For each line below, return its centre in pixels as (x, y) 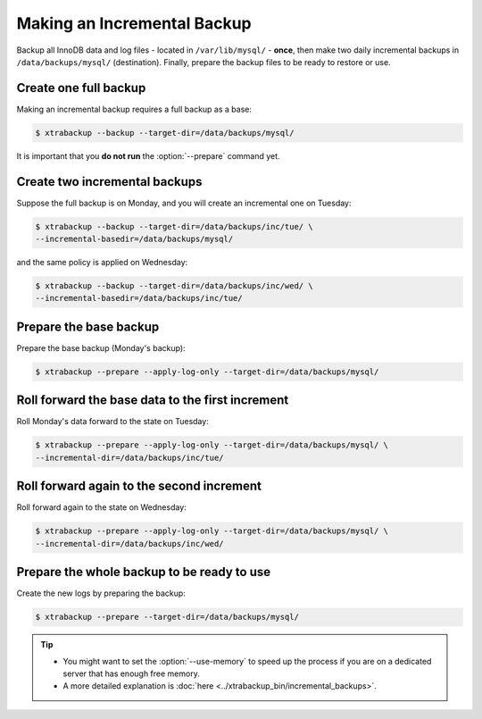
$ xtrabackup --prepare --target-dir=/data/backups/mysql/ (167, 617)
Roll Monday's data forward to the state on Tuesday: (112, 422)
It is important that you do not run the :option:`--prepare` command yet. (148, 155)
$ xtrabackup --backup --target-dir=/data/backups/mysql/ (165, 133)
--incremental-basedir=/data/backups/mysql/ (134, 239)
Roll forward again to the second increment (139, 486)
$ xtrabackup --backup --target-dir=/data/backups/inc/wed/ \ (174, 286)
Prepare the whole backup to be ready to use (144, 572)
